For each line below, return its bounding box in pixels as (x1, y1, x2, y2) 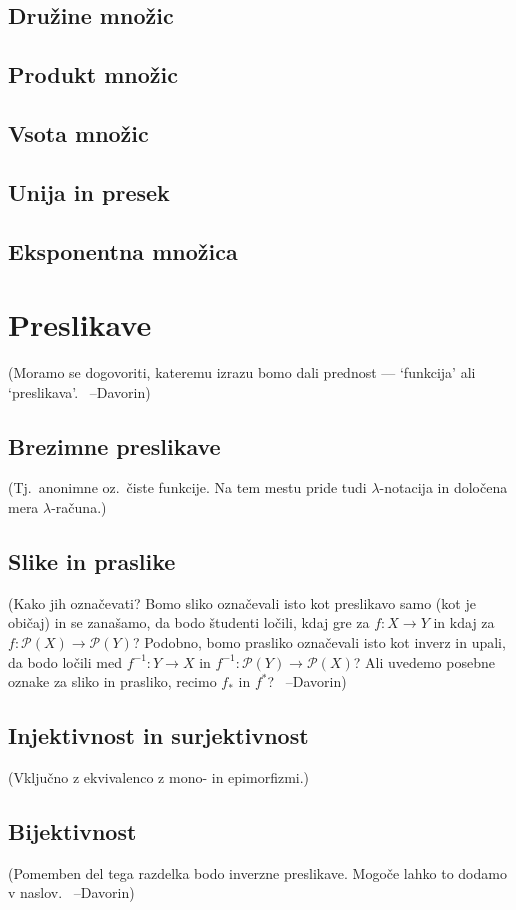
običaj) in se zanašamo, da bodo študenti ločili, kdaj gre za (8, 612, 370, 633)
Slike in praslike (8, 546, 176, 576)
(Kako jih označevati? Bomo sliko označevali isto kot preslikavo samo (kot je (8, 592, 476, 613)
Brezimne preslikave (8, 430, 221, 461)
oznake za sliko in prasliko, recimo (8, 671, 217, 692)
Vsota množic (8, 117, 149, 148)
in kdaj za (433, 612, 495, 633)
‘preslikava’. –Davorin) (8, 381, 151, 402)
